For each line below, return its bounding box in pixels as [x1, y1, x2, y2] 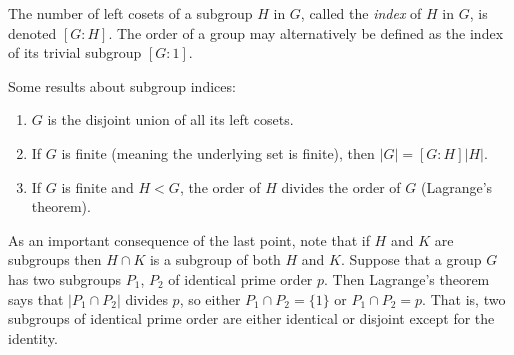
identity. [8, 327, 58, 348]
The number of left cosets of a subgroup [8, 3, 253, 23]
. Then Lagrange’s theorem [324, 268, 490, 289]
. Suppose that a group [340, 249, 482, 270]
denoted [8, 22, 57, 43]
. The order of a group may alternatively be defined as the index [108, 22, 504, 43]
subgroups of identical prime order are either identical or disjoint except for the [8, 308, 495, 329]
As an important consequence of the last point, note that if [8, 229, 370, 250]
